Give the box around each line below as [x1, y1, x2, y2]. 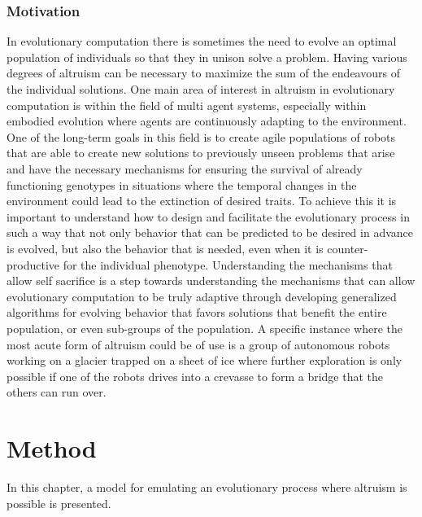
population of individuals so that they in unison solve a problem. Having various [7, 48, 407, 65]
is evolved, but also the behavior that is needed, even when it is [7, 239, 324, 256]
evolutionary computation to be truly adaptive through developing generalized [7, 287, 397, 305]
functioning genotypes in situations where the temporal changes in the [7, 176, 357, 193]
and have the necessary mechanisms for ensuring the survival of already [7, 160, 363, 177]
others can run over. [7, 383, 107, 401]
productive [7, 256, 60, 273]
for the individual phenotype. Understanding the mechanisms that [63, 256, 393, 273]
